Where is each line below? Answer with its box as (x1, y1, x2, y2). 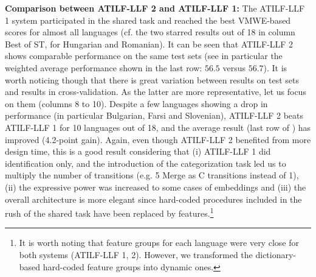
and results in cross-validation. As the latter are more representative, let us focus (5, 85, 306, 98)
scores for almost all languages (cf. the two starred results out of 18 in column (5, 26, 295, 38)
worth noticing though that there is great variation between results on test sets (5, 73, 300, 86)
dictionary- (255, 248, 297, 261)
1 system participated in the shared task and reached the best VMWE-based (5, 13, 291, 26)
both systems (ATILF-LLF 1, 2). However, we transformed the (19, 248, 253, 261)
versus (222, 61, 246, 74)
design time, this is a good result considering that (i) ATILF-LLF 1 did (5, 145, 271, 158)
